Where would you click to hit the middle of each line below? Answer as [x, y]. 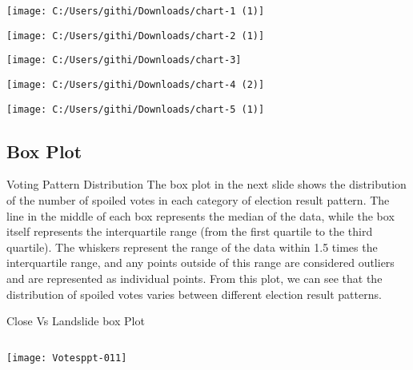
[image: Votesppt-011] [67, 358]
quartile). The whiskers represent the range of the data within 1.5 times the [192, 247]
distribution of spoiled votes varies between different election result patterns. [194, 294]
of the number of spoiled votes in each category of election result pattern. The [198, 200]
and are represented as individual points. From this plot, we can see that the [194, 278]
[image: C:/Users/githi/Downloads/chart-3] [124, 60]
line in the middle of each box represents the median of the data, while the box [200, 215]
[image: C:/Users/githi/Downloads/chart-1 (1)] [136, 11]
